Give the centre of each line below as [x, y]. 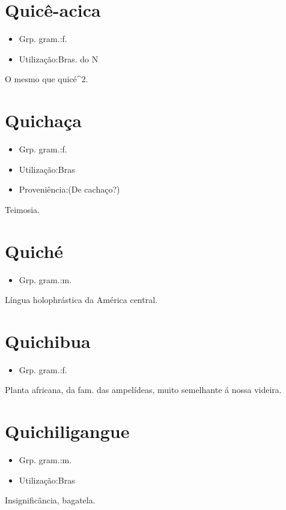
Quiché [34, 250]
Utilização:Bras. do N [59, 58]
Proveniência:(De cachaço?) [69, 189]
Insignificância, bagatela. [50, 500]
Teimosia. [23, 209]
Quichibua [48, 340]
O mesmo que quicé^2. [47, 79]
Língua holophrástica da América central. [81, 300]
